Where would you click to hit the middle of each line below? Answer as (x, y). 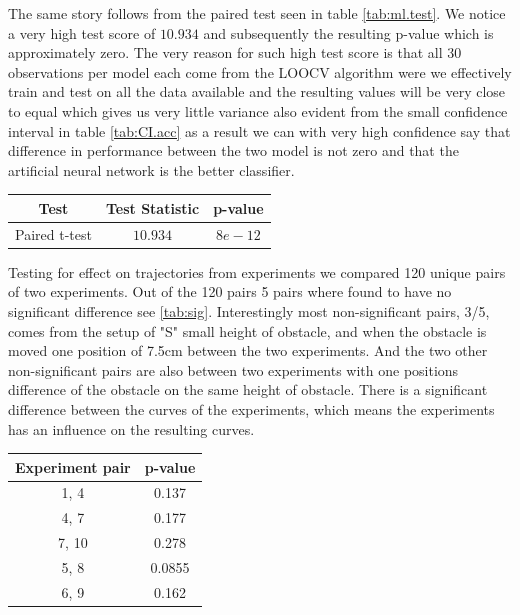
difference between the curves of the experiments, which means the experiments (251, 408)
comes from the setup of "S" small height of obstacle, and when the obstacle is (247, 330)
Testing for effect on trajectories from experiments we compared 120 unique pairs (257, 271)
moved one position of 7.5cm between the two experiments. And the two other (248, 350)
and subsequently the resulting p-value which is (348, 32)
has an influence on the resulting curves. (131, 428)
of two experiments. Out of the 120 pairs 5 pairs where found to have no (230, 291)
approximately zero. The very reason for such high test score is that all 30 (235, 52)
